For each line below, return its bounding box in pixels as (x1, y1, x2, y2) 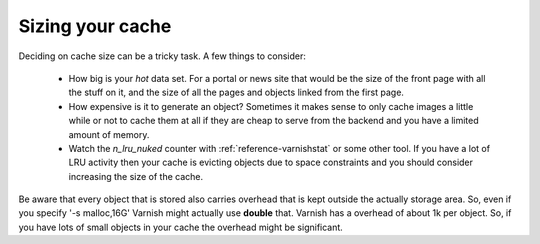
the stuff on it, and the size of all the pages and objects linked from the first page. (68, 86, 405, 99)
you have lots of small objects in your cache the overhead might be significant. (18, 221, 344, 233)
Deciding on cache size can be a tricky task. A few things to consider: (18, 50, 307, 62)
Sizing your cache (18, 15, 172, 37)
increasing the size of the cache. (68, 170, 204, 182)
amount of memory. (68, 128, 150, 140)
